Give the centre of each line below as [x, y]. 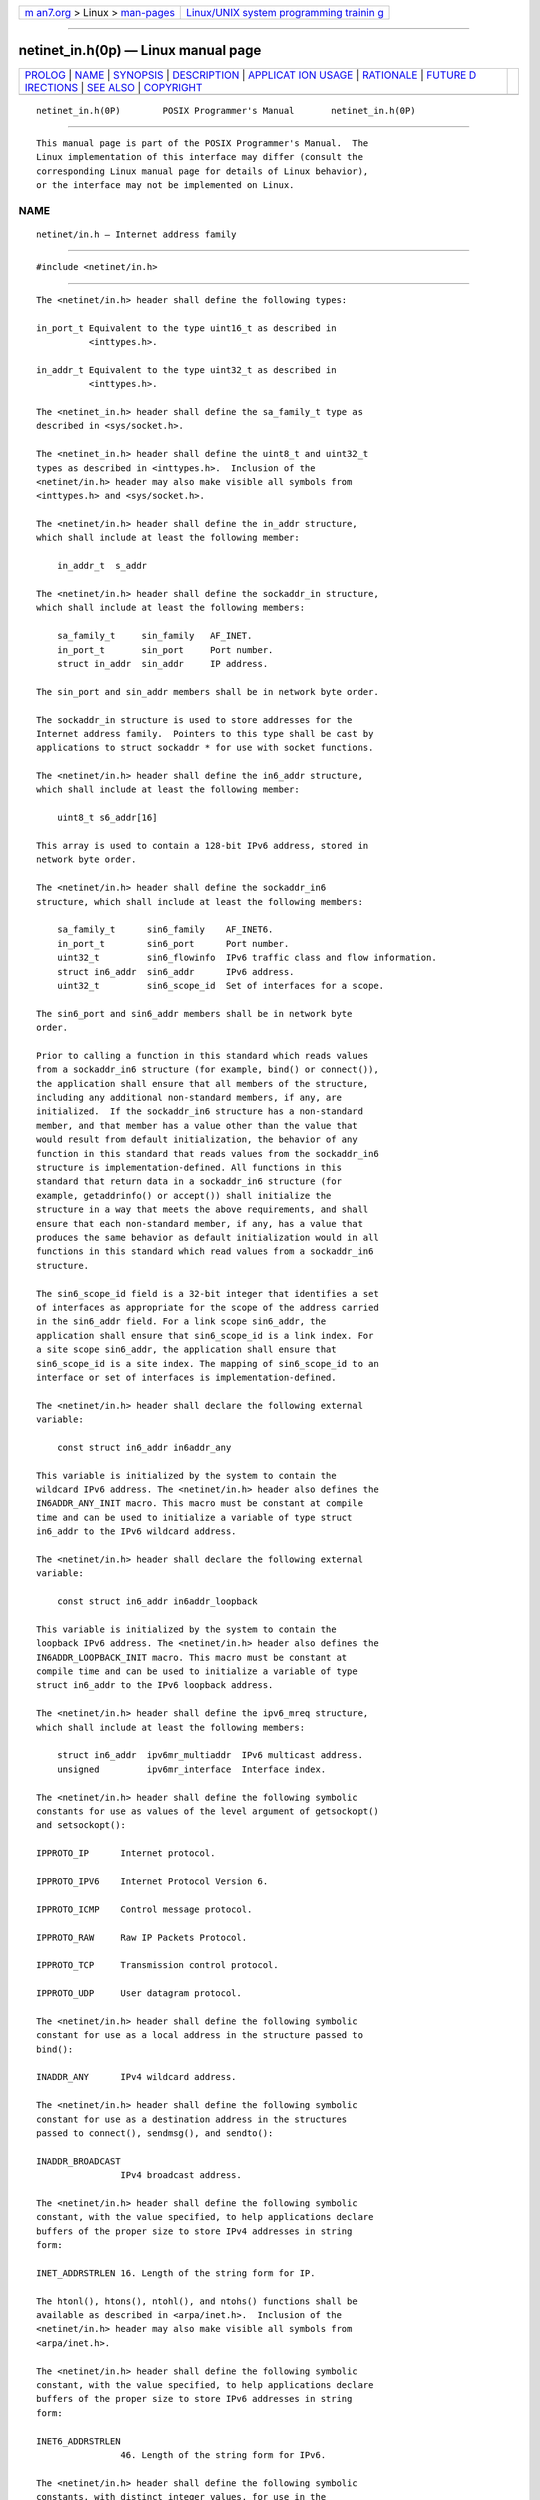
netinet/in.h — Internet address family [136, 234]
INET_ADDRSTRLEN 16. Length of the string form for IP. [176, 2273]
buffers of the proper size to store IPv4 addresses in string [194, 2231]
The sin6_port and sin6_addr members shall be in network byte [194, 1013]
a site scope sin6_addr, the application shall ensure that [186, 1349]
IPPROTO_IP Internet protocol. [126, 1853]
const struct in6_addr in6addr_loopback [157, 1601]
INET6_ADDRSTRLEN [78, 2441]
